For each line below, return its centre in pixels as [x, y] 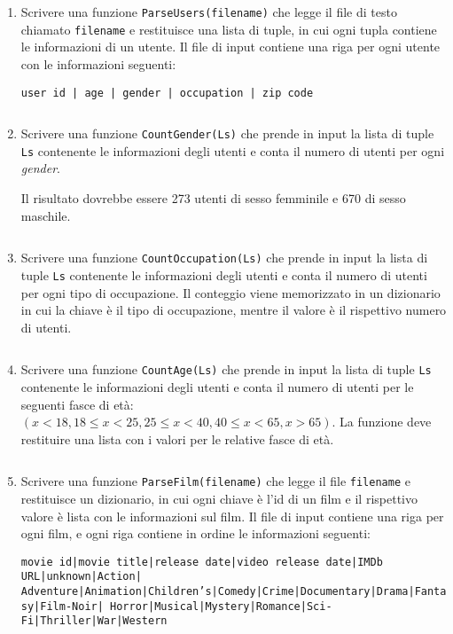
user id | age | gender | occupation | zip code [167, 93]
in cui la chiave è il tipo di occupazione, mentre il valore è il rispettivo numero [234, 310]
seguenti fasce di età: [77, 404]
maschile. [46, 215]
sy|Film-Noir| [62, 606]
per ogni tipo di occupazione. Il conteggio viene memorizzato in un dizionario [230, 292]
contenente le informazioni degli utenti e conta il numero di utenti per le [217, 387]
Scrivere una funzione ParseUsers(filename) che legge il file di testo [209, 12]
